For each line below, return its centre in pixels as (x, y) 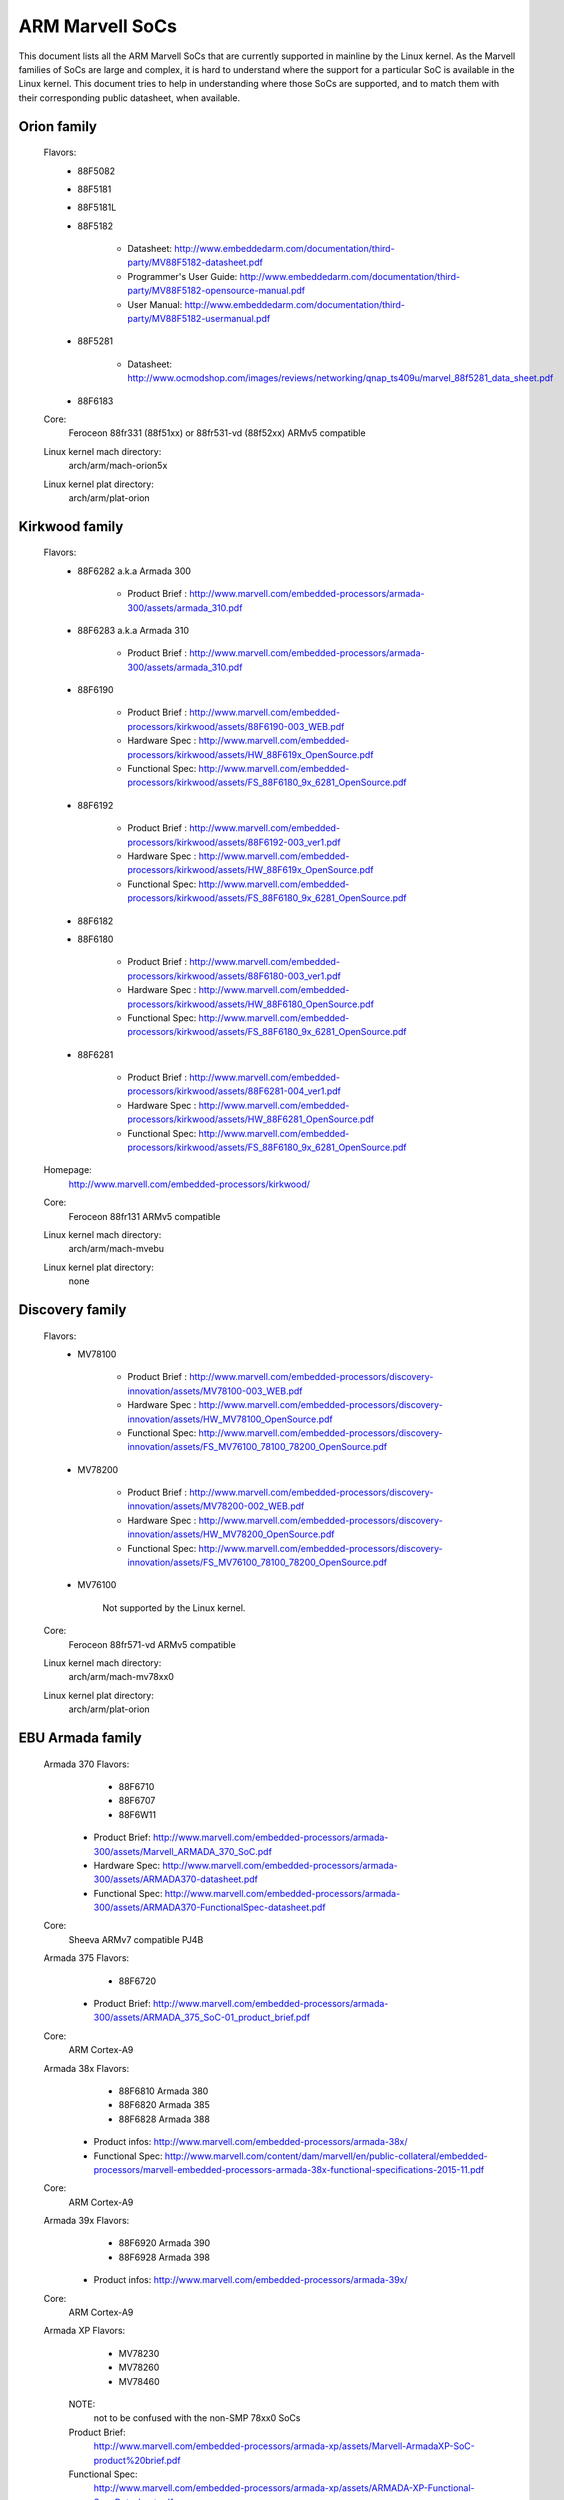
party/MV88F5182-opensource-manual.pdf (216, 291)
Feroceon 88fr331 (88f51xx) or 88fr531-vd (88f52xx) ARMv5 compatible (217, 433)
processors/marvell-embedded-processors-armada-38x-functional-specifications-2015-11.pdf (289, 2169)
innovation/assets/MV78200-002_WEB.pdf (216, 1506)
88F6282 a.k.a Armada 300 (134, 571)
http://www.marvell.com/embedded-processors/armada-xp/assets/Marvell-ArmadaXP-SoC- (284, 2446)
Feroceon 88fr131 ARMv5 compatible (144, 1216)
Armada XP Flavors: (84, 2331)
